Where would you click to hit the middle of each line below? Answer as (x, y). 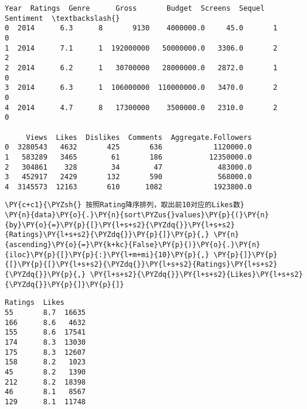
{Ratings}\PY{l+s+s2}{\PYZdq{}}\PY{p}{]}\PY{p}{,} (107, 235)
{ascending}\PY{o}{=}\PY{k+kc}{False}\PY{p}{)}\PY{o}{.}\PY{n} (133, 245)
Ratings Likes (35, 303)
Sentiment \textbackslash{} (62, 18)
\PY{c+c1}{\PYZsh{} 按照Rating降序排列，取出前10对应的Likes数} (125, 205)
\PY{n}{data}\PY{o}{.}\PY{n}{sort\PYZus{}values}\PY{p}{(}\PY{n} (137, 215)
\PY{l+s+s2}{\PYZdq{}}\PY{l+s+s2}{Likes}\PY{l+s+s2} (197, 275)
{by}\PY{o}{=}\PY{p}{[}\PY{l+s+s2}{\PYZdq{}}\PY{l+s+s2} (120, 225)
